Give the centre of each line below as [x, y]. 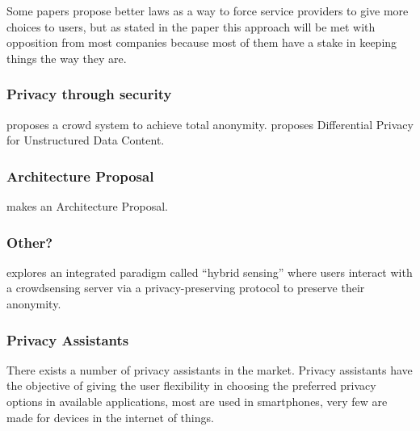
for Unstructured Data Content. [86, 140]
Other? [30, 242]
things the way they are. [67, 58]
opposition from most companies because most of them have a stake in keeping [202, 42]
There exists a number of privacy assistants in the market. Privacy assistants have [210, 369]
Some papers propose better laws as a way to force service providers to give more [208, 10]
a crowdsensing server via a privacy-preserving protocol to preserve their [186, 288]
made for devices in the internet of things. [110, 417]
